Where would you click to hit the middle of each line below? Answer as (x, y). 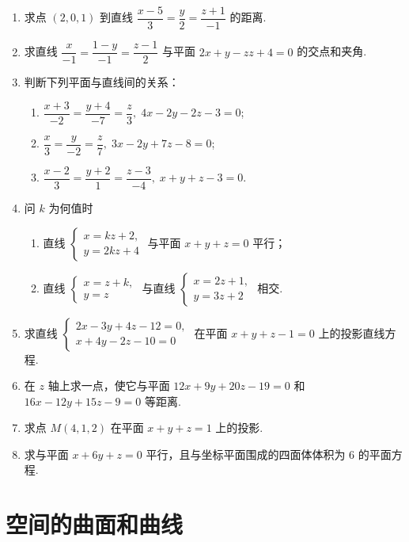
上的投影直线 (352, 332)
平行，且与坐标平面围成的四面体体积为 (246, 454)
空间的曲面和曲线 (95, 524)
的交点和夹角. (332, 51)
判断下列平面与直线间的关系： (102, 82)
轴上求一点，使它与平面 (109, 386)
